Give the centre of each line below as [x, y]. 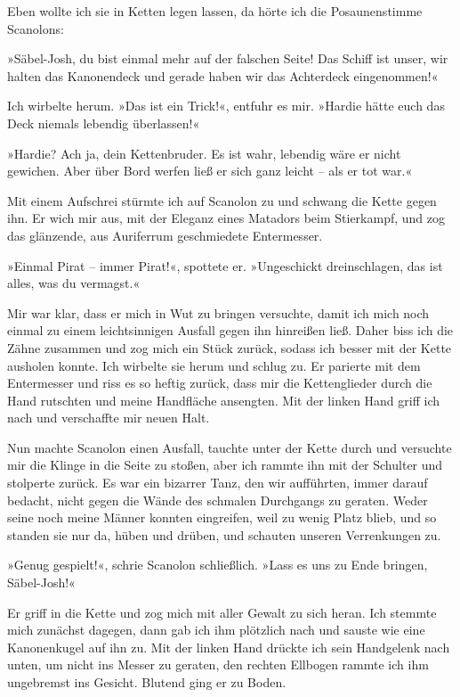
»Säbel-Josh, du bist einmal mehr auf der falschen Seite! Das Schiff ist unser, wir [228, 58]
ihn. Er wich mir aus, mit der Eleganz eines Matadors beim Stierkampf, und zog [226, 218]
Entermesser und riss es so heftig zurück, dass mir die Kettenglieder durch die [220, 383]
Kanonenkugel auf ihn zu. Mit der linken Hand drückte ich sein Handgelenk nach [229, 647]
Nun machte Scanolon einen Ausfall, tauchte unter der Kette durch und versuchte [230, 447]
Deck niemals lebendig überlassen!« [104, 123]
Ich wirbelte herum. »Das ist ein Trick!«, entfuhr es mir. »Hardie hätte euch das [226, 106]
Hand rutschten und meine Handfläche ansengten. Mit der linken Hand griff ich [224, 400]
